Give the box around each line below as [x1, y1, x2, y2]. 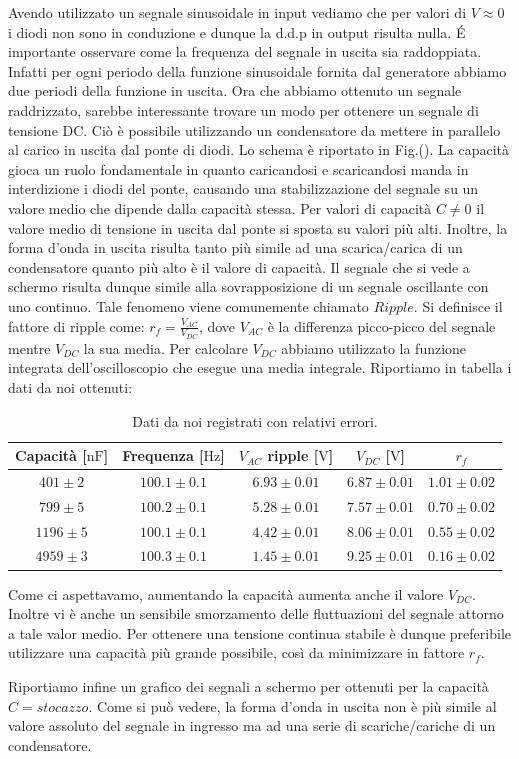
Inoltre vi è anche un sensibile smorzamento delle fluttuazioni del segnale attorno [8, 603, 504, 624]
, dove [198, 315, 236, 336]
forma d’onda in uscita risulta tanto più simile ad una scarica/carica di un [8, 237, 463, 258]
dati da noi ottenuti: [8, 376, 133, 397]
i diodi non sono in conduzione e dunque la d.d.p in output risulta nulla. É [8, 21, 466, 42]
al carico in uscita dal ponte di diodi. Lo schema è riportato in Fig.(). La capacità [8, 139, 509, 160]
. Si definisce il [413, 295, 503, 316]
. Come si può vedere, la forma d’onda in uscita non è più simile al [88, 695, 497, 716]
